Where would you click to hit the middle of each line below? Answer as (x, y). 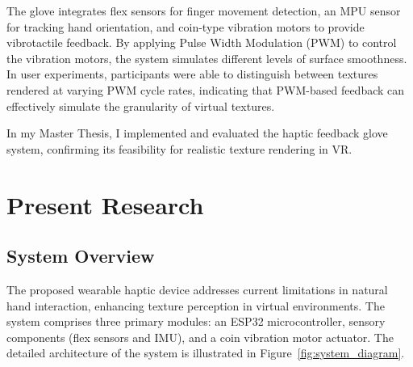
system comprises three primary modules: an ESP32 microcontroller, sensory (196, 321)
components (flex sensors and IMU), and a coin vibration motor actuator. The (200, 337)
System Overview (81, 256)
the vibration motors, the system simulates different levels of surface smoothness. (207, 58)
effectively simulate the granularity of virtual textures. (141, 105)
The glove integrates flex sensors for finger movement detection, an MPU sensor (204, 11)
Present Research (105, 204)
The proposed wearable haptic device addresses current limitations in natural (197, 289)
